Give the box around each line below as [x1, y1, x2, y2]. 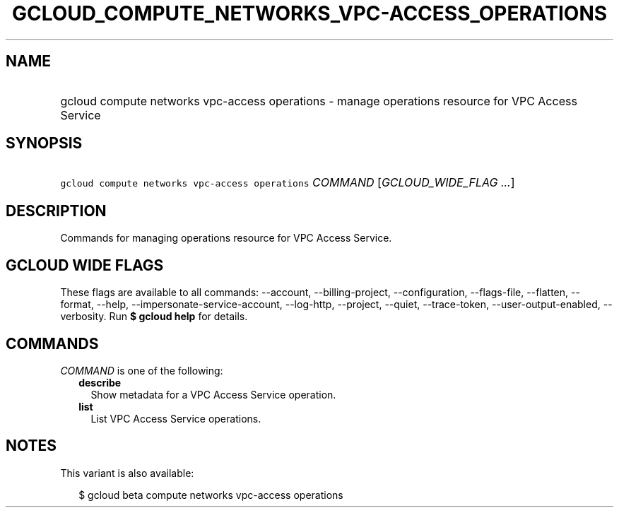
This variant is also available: [60, 466, 194, 479]
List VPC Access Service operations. [90, 412, 261, 425]
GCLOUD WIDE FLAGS [6, 256, 164, 274]
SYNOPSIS [6, 134, 83, 153]
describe [78, 376, 122, 389]
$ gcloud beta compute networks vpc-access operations [78, 488, 343, 501]
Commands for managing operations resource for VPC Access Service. [60, 232, 392, 244]
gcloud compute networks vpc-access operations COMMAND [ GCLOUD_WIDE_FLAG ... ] [60, 175, 515, 190]
